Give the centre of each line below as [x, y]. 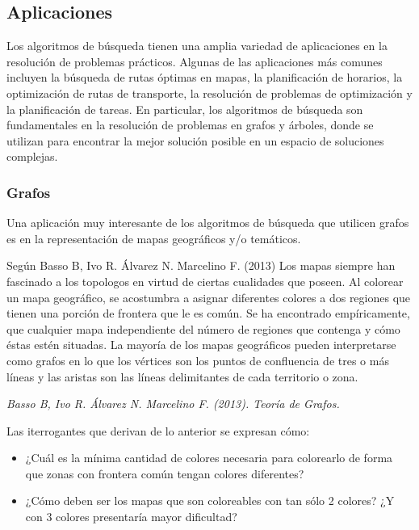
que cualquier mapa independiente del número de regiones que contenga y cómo [203, 328]
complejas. [32, 156]
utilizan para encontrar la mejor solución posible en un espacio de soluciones [195, 140]
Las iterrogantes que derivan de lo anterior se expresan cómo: [158, 430]
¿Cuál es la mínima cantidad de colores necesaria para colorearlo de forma [209, 458]
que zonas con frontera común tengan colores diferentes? [165, 473]
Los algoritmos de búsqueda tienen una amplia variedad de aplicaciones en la [197, 46]
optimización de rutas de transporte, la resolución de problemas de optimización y [209, 93]
